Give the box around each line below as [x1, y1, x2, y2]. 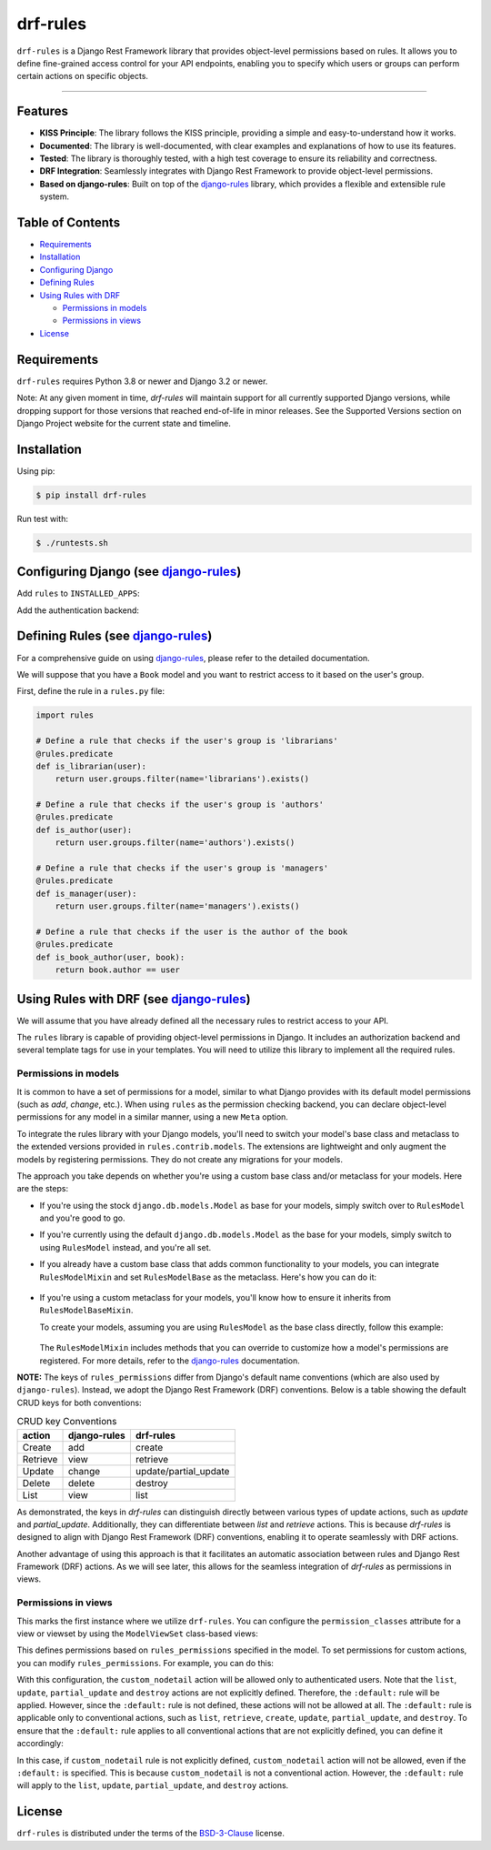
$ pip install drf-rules [35, 489, 147, 500]
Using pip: [16, 465, 55, 477]
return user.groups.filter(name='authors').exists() [55, 838, 296, 848]
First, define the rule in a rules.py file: [16, 686, 165, 697]
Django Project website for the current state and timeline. [16, 417, 232, 428]
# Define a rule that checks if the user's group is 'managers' [35, 863, 329, 873]
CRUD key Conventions [16, 1415, 117, 1428]
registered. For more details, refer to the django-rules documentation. [39, 1355, 300, 1366]
